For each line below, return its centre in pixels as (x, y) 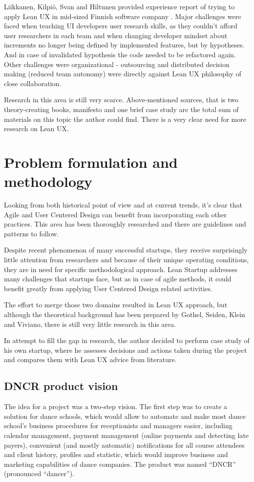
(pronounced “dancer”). (39, 473)
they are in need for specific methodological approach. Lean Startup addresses (121, 269)
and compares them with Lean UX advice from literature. (90, 359)
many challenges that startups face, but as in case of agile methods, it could (118, 279)
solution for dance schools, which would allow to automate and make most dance (125, 416)
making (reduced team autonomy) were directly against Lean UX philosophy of (123, 74)
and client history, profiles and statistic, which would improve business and (116, 454)
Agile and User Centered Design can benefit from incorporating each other (116, 214)
